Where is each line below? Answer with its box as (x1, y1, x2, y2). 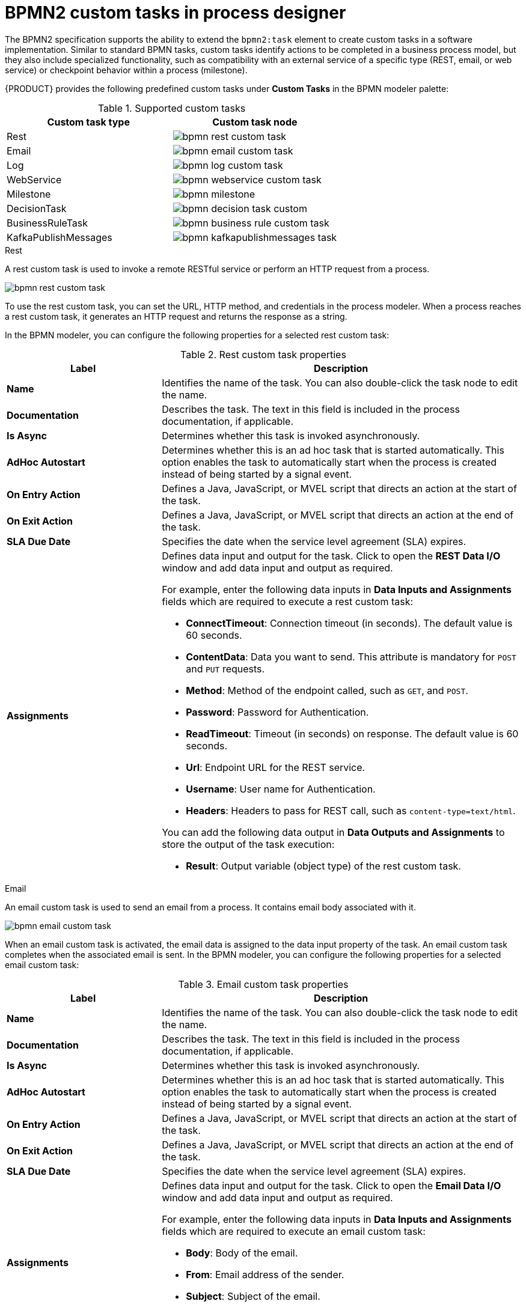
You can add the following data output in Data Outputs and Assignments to (162, 826, 505, 838)
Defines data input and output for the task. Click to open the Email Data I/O (162, 1179, 501, 1192)
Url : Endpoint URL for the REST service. (186, 761, 365, 773)
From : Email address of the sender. (186, 1268, 344, 1281)
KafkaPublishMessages (7, 231, 112, 243)
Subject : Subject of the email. (186, 1290, 320, 1302)
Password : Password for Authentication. (186, 705, 369, 718)
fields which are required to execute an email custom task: (162, 1225, 426, 1237)
